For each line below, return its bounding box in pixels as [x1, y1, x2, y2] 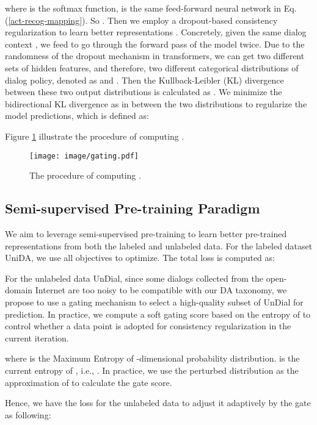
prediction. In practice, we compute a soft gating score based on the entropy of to [5, 307, 311, 320]
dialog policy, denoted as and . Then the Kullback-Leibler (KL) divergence [5, 73, 284, 86]
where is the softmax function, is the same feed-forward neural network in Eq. [5, 2, 297, 14]
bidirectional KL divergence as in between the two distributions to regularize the [5, 97, 307, 110]
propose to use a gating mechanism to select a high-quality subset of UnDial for [5, 295, 304, 308]
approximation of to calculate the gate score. [5, 376, 172, 388]
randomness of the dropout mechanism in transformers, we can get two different [5, 49, 305, 62]
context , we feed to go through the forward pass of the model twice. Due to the [5, 37, 305, 50]
